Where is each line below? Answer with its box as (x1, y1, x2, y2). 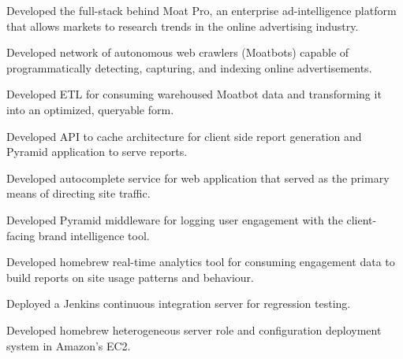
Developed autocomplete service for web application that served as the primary (6, 169, 390, 186)
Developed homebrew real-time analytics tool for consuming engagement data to (6, 254, 395, 270)
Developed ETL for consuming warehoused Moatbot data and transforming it (6, 86, 382, 102)
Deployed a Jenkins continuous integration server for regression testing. (6, 295, 351, 312)
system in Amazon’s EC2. (6, 337, 131, 353)
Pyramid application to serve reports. (6, 143, 188, 160)
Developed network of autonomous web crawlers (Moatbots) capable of (6, 44, 349, 61)
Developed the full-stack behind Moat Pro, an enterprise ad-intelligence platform (6, 2, 397, 18)
